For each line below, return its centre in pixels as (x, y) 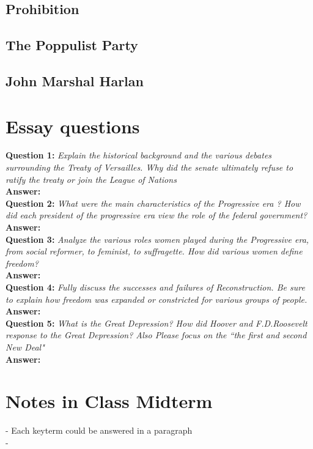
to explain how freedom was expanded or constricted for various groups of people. (156, 299)
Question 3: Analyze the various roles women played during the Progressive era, (157, 239)
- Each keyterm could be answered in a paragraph (99, 430)
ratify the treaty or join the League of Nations (91, 179)
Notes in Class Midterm (109, 401)
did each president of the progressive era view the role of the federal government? (156, 215)
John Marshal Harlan (75, 80)
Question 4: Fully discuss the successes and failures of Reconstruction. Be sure (155, 287)
